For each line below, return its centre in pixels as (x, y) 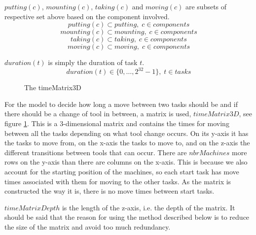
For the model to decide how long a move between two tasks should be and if (121, 104)
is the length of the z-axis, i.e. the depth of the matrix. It (148, 207)
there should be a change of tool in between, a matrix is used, (98, 114)
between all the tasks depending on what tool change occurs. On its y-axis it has (127, 133)
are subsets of (206, 6)
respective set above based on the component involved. (87, 16)
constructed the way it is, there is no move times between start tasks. (110, 191)
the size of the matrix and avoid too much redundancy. (88, 227)
